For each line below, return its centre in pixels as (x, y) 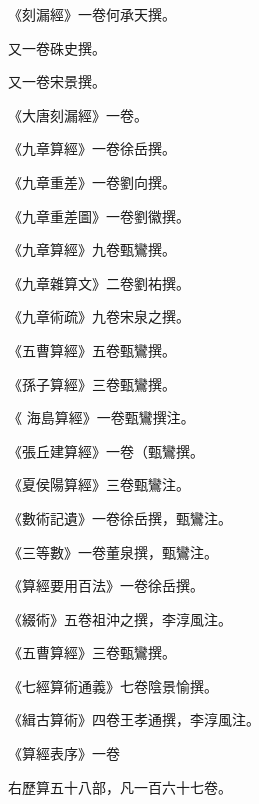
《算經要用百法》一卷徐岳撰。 (106, 585)
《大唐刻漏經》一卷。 (78, 114)
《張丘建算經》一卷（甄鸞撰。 (106, 450)
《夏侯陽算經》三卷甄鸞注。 (99, 484)
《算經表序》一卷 (64, 753)
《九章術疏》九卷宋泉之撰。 (99, 316)
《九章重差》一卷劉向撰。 (92, 181)
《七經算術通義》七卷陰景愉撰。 (113, 685)
